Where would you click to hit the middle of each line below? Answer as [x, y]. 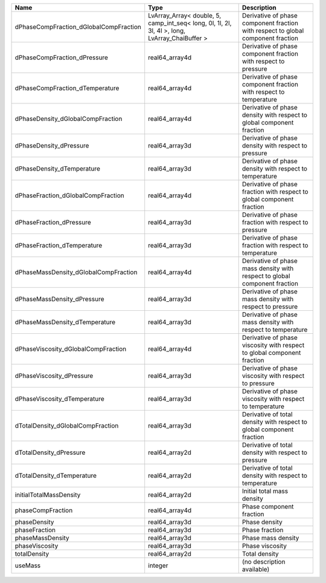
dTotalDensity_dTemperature [56, 476]
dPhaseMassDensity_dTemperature [65, 322]
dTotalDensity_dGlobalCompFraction [67, 425]
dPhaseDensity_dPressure [52, 145]
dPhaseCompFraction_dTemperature [67, 88]
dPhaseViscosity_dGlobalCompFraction [71, 349]
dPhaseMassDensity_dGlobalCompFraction [76, 272]
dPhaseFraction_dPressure [53, 222]
